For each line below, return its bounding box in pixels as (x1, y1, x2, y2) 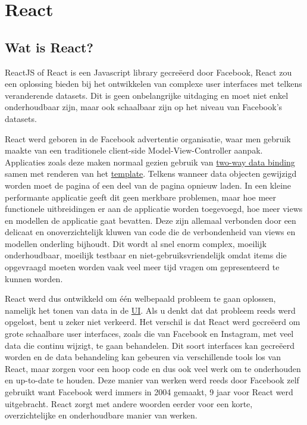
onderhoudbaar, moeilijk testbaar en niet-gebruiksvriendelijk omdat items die (5, 249, 287, 261)
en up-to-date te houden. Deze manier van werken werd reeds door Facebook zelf (5, 374, 299, 386)
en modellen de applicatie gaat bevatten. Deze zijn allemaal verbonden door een (5, 214, 296, 226)
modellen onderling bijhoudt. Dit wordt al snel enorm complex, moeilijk (5, 237, 267, 249)
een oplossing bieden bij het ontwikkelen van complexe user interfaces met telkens (5, 77, 302, 90)
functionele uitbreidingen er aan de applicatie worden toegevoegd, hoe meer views (5, 202, 303, 215)
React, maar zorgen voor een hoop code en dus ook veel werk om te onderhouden (5, 362, 301, 374)
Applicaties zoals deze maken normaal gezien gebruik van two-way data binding (5, 155, 295, 168)
